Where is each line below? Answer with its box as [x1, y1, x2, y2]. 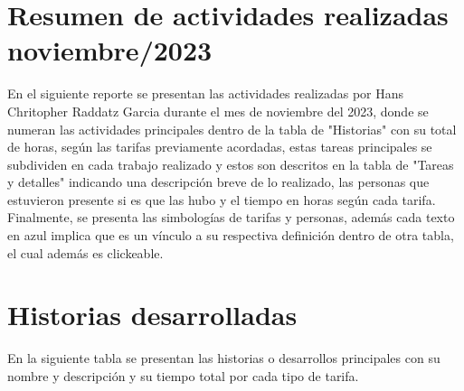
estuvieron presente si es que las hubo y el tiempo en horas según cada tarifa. [7, 190, 436, 209]
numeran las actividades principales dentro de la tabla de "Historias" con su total [7, 119, 457, 138]
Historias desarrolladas [7, 296, 298, 333]
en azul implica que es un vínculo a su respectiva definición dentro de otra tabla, [7, 226, 454, 245]
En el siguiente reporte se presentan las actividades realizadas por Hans [7, 84, 404, 103]
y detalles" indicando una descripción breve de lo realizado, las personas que [7, 172, 430, 191]
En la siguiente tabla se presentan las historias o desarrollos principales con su [7, 349, 440, 368]
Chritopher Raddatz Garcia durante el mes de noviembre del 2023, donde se [7, 101, 429, 120]
